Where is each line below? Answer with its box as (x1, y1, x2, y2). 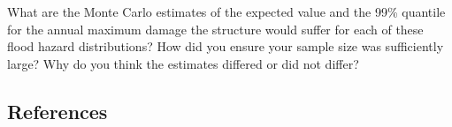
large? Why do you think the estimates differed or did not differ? (7, 54, 359, 72)
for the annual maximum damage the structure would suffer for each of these (7, 19, 424, 38)
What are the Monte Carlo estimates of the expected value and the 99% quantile (7, 3, 446, 20)
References (7, 97, 108, 124)
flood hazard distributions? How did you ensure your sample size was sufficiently (7, 37, 444, 56)
